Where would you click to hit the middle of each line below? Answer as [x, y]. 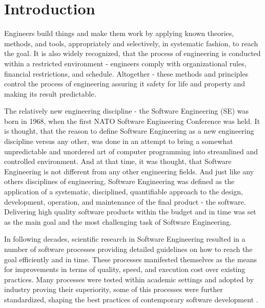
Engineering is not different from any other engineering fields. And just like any [129, 171]
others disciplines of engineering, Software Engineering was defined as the [119, 181]
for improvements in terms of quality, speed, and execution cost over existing [125, 269]
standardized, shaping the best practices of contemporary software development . [131, 299]
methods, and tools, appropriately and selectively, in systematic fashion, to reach [131, 43]
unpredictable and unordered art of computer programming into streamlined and [131, 151]
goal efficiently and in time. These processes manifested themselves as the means [130, 259]
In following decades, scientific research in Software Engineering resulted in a [125, 239]
